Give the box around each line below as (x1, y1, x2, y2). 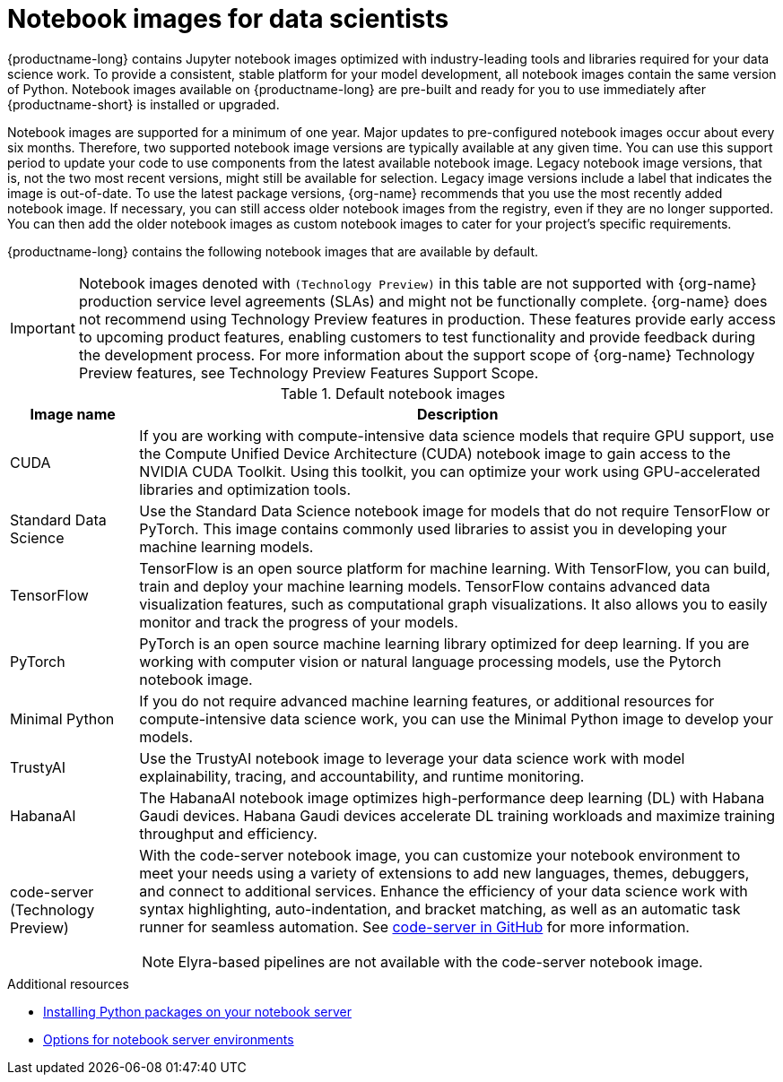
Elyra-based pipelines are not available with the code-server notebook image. (178, 952, 703, 971)
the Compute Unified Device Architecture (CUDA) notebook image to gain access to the (139, 444, 731, 463)
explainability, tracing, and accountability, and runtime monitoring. (139, 766, 585, 785)
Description (416, 404, 499, 423)
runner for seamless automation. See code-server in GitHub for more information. (139, 917, 690, 936)
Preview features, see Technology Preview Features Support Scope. (78, 363, 539, 382)
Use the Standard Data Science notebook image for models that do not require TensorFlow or (139, 501, 770, 520)
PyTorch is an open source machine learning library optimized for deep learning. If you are (139, 634, 750, 653)
